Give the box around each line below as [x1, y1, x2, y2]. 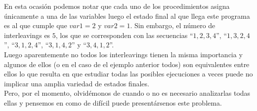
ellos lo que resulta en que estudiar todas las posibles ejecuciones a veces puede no [4, 69, 253, 79]
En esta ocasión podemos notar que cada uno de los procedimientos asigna [4, 1, 230, 11]
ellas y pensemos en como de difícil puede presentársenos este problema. [4, 97, 222, 108]
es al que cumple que [4, 20, 67, 31]
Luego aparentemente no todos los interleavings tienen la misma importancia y [4, 49, 243, 59]
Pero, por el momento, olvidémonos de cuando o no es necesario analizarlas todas [4, 88, 251, 98]
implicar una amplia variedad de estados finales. [4, 78, 149, 88]
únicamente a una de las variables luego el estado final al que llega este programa [4, 10, 250, 21]
